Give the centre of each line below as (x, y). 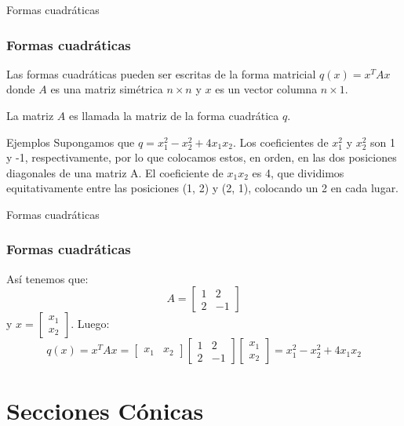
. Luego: (90, 324)
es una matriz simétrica (107, 89)
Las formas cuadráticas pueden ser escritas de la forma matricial (161, 73)
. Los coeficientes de (280, 142)
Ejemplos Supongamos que (71, 142)
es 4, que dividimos (298, 172)
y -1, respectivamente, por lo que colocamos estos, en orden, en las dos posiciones (202, 157)
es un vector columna (266, 89)
